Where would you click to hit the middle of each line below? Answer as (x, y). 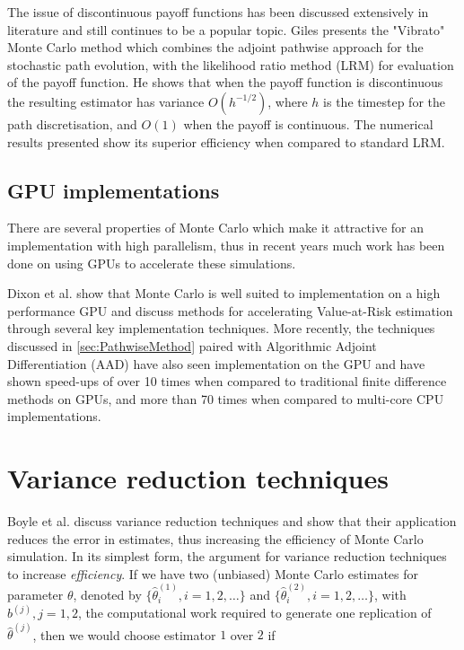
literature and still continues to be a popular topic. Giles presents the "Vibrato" (226, 29)
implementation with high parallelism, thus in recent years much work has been (226, 245)
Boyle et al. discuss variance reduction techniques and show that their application (232, 521)
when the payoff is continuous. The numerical (308, 123)
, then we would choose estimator (124, 634)
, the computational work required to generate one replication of (254, 613)
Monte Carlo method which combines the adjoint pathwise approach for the (215, 47)
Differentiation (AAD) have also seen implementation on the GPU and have (216, 363)
